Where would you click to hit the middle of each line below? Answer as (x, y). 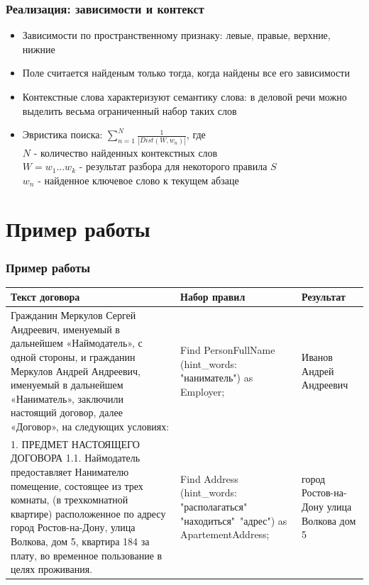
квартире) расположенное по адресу (88, 513)
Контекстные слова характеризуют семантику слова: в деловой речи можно (184, 96)
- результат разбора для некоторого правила (173, 166)
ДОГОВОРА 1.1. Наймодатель (76, 458)
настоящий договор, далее (67, 412)
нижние (39, 49)
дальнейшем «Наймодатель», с (77, 343)
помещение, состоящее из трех (77, 485)
